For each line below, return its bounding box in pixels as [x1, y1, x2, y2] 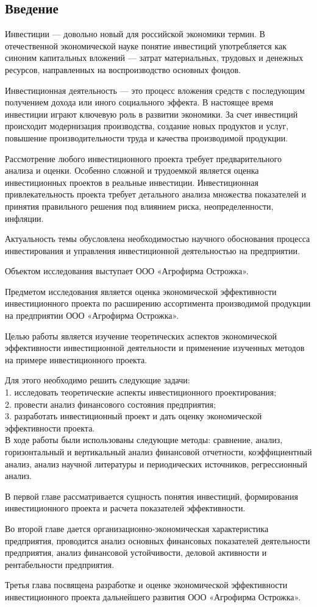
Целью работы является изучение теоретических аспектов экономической [5, 329, 277, 342]
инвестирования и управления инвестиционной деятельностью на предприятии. [5, 244, 300, 257]
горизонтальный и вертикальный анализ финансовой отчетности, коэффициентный [5, 445, 312, 458]
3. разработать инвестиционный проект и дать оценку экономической [5, 410, 262, 422]
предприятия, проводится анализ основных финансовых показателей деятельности [5, 534, 310, 547]
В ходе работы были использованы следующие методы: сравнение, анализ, [5, 433, 283, 446]
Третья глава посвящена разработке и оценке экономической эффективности [5, 578, 288, 591]
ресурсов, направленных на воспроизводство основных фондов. [5, 63, 241, 76]
